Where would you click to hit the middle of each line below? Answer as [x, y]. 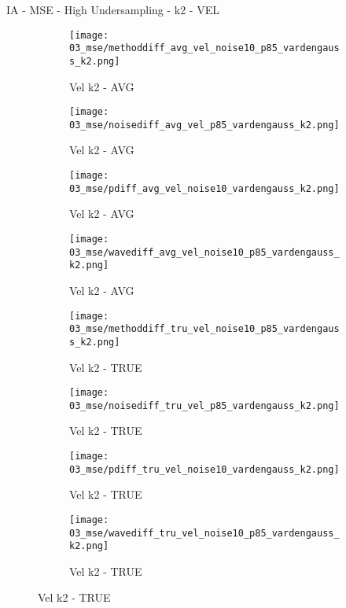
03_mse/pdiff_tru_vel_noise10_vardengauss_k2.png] [204, 469]
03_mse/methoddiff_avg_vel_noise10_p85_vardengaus [204, 48]
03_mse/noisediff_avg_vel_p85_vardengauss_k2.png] [204, 125]
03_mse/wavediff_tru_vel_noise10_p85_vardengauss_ [204, 533]
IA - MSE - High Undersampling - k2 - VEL [113, 9]
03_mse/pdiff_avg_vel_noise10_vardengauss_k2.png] [204, 188]
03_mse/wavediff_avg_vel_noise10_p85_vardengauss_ [204, 252]
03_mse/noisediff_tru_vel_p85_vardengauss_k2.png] [204, 405]
